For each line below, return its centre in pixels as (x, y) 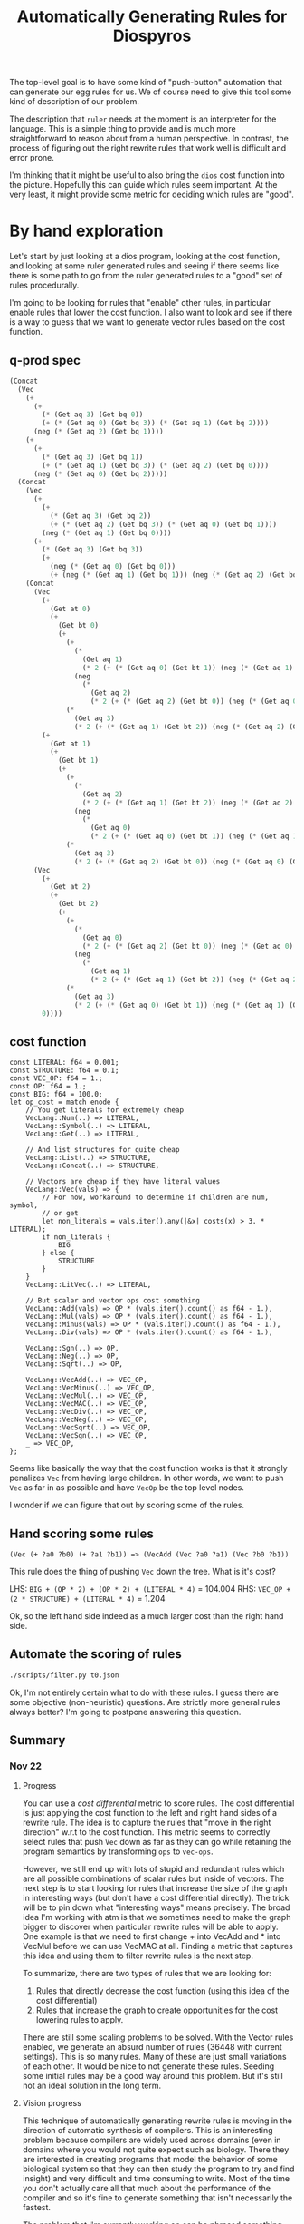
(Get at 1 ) (70, 744)
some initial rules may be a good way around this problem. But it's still (152, 2076)
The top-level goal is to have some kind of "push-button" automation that (146, 83)
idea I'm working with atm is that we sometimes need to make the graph (157, 1917)
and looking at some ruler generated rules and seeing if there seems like (144, 266)
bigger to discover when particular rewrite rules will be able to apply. (150, 1927)
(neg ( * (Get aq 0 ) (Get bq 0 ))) (113, 567)
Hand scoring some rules (81, 1533)
